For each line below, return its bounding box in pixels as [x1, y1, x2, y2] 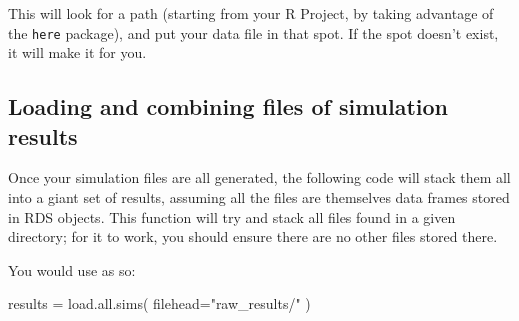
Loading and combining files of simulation [8, 91, 449, 122]
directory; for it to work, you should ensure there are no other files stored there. [8, 226, 498, 247]
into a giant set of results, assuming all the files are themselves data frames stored [8, 187, 510, 208]
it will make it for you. [8, 42, 147, 63]
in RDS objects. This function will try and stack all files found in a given [8, 206, 456, 227]
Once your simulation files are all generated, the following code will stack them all [8, 167, 511, 188]
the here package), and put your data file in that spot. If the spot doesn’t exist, [8, 22, 499, 43]
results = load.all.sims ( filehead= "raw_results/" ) [8, 293, 311, 314]
